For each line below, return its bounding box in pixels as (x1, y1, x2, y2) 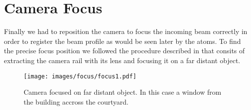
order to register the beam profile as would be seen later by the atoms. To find (4, 36, 241, 46)
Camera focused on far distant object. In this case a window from (24, 87, 221, 97)
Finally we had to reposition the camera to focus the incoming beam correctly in (4, 26, 248, 37)
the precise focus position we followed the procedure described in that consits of (4, 45, 245, 56)
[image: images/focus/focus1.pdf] (24, 73, 137, 80)
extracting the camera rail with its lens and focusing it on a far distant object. (4, 55, 240, 65)
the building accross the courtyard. (24, 96, 129, 107)
